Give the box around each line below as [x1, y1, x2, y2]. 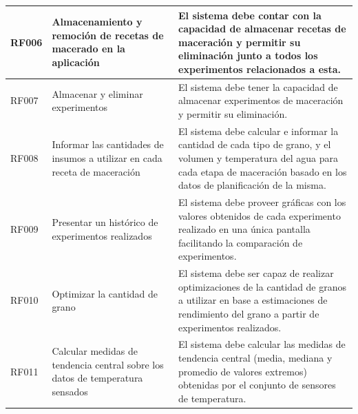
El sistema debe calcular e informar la [178, 123, 339, 138]
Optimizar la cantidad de [52, 286, 158, 300]
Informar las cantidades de [52, 137, 164, 152]
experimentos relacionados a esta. [178, 61, 341, 76]
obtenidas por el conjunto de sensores [178, 377, 336, 392]
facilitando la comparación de [178, 235, 303, 249]
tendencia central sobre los [52, 357, 164, 371]
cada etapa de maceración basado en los [178, 164, 347, 178]
